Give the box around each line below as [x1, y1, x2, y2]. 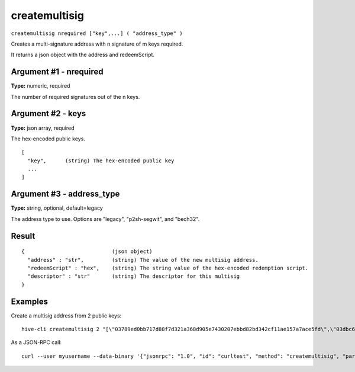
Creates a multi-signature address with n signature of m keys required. [11, 40, 183, 47]
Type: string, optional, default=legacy [11, 204, 103, 211]
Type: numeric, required [11, 82, 70, 89]
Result [11, 231, 35, 241]
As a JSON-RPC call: [11, 339, 62, 346]
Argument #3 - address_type [11, 189, 120, 199]
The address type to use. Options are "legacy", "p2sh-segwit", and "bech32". [11, 215, 200, 222]
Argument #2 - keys [11, 108, 86, 118]
